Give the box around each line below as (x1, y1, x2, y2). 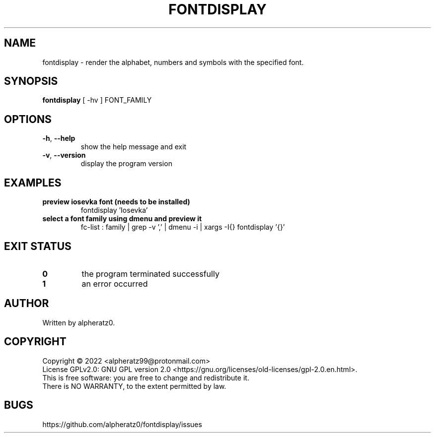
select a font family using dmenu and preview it (42, 214, 202, 223)
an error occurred (81, 278, 148, 289)
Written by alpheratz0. (42, 318, 115, 327)
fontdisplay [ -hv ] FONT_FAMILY (42, 96, 152, 105)
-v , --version (42, 151, 86, 160)
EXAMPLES (4, 176, 62, 189)
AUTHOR (4, 297, 49, 310)
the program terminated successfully (81, 268, 219, 279)
